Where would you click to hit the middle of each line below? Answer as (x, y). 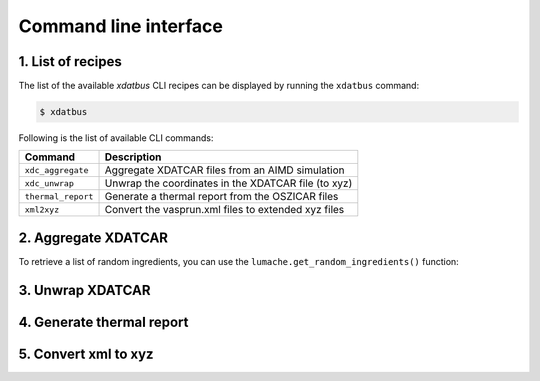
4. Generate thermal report (103, 321)
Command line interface (121, 26)
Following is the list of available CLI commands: (116, 138)
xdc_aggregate (56, 170)
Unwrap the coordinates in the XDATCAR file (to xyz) (228, 183)
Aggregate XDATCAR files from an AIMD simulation (224, 170)
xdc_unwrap (49, 183)
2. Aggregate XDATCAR (93, 237)
